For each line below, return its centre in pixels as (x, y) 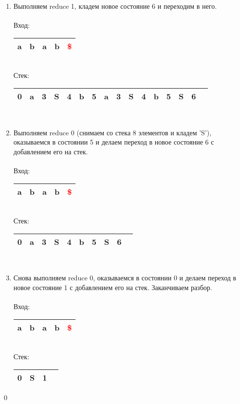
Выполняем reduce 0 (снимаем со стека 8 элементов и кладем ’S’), (112, 132)
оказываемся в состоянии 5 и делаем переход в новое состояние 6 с (114, 142)
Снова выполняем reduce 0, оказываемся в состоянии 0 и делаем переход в (125, 278)
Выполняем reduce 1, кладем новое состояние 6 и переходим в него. (115, 6)
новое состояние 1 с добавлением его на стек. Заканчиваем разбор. (113, 287)
